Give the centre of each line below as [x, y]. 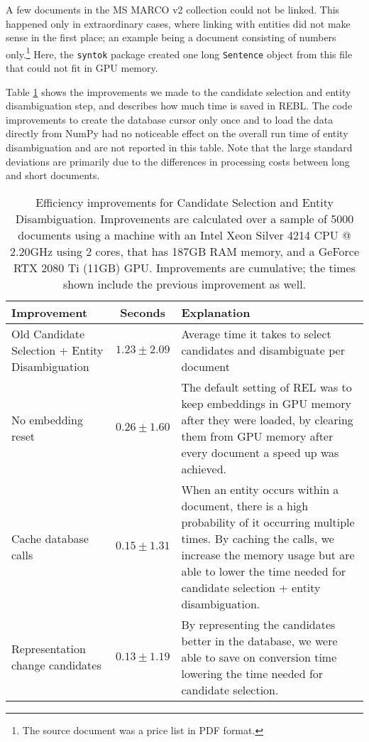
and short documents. [53, 175]
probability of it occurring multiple [268, 522]
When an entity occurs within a [260, 489]
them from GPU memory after [257, 436]
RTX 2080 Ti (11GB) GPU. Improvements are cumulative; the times [184, 267]
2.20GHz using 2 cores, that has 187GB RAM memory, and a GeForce [184, 251]
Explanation [216, 312]
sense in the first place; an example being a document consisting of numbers [171, 37]
